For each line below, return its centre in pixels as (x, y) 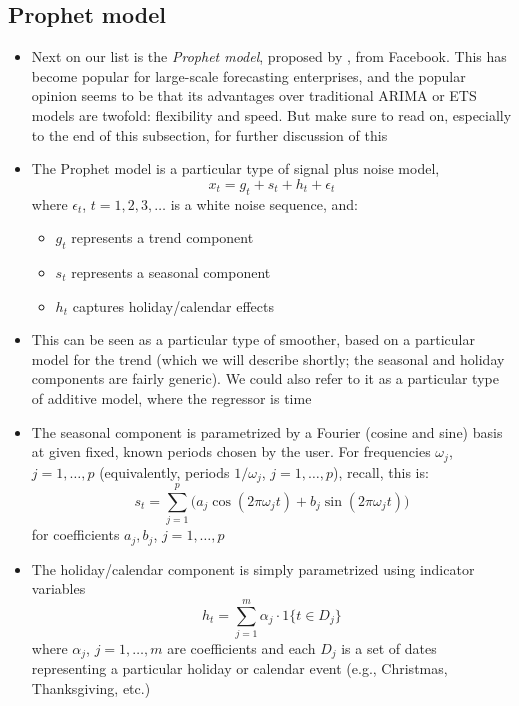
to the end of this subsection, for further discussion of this (209, 134)
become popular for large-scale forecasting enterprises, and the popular (248, 75)
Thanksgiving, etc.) (91, 687)
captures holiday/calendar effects (173, 305)
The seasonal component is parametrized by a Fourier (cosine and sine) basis (267, 431)
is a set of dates (389, 647)
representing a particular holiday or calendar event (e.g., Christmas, (239, 668)
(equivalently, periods (164, 471)
